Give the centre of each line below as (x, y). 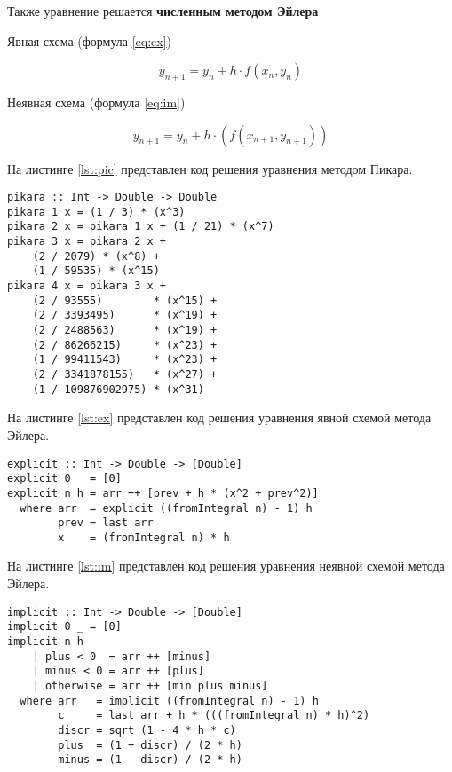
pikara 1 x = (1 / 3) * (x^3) (96, 212)
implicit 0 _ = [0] (64, 627)
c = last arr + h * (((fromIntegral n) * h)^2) (214, 716)
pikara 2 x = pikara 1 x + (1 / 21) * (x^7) (141, 227)
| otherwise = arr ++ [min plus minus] (150, 685)
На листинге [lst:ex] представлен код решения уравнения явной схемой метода (219, 418)
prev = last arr (106, 523)
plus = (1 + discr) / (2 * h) (150, 745)
